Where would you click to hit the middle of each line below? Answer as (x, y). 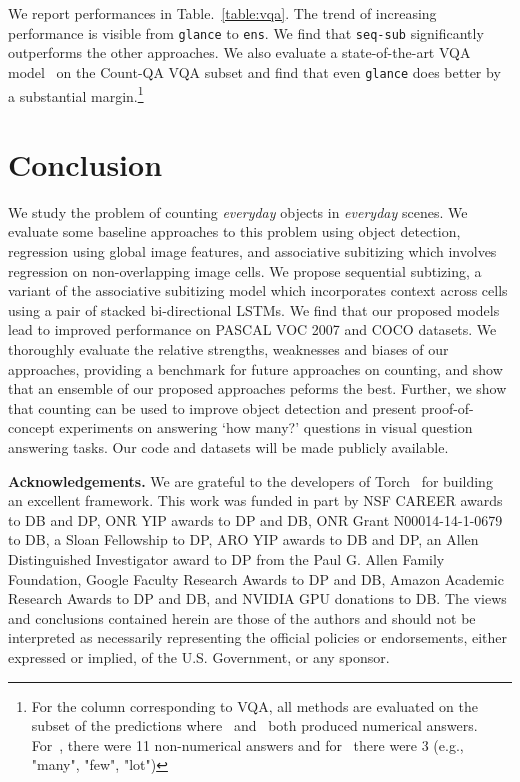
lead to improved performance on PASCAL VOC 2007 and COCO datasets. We (252, 329)
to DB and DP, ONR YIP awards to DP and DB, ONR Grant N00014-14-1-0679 (255, 519)
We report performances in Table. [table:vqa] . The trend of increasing (222, 13)
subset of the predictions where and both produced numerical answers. (254, 725)
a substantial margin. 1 (76, 94)
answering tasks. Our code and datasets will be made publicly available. (228, 447)
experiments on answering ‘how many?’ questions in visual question (266, 427)
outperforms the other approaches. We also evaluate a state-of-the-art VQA (239, 52)
